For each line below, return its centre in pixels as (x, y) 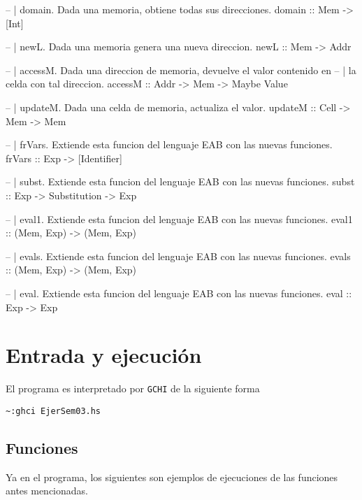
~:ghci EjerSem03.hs (53, 411)
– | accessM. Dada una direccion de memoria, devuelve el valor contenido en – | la (181, 70)
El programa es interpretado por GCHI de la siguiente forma (133, 388)
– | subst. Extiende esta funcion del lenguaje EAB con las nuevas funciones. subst (180, 181)
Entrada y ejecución (104, 355)
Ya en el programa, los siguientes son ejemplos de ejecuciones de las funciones (172, 477)
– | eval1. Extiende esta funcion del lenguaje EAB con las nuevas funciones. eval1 (179, 219)
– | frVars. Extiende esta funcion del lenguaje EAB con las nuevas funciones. (169, 144)
